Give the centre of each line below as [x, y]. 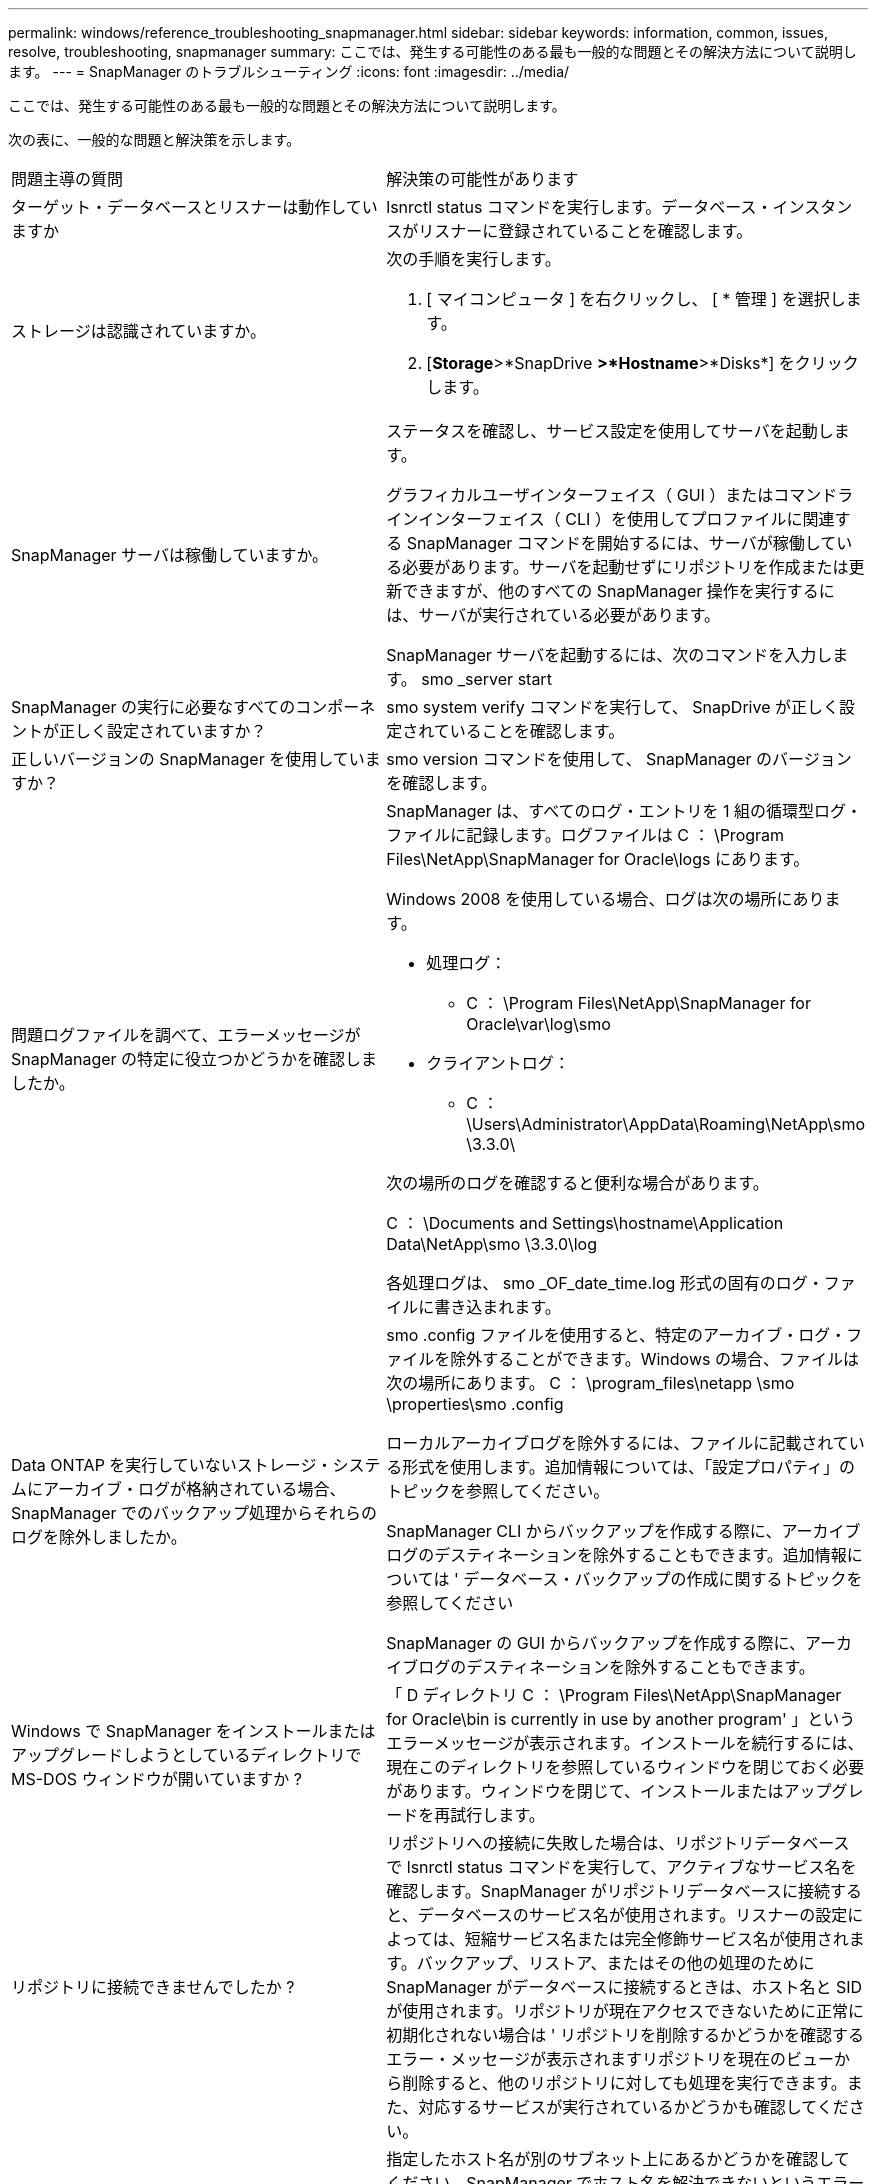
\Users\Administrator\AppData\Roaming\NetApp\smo [665, 1124]
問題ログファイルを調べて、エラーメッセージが [186, 1035]
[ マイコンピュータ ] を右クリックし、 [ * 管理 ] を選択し [636, 299]
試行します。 [497, 1815]
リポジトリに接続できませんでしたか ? [153, 1987]
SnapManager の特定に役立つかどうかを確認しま [194, 1059]
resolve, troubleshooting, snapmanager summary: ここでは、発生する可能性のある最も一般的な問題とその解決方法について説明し [432, 51]
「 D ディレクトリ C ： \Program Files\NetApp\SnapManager [614, 1695]
